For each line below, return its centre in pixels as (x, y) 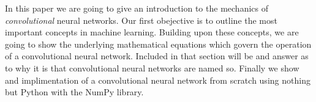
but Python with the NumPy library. (74, 92)
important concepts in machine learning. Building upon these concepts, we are (152, 32)
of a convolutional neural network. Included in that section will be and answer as (157, 56)
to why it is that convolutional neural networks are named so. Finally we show (152, 67)
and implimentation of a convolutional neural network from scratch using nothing (158, 80)
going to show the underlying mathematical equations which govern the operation (158, 44)
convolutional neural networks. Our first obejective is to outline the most (141, 20)
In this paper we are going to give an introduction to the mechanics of (137, 8)
